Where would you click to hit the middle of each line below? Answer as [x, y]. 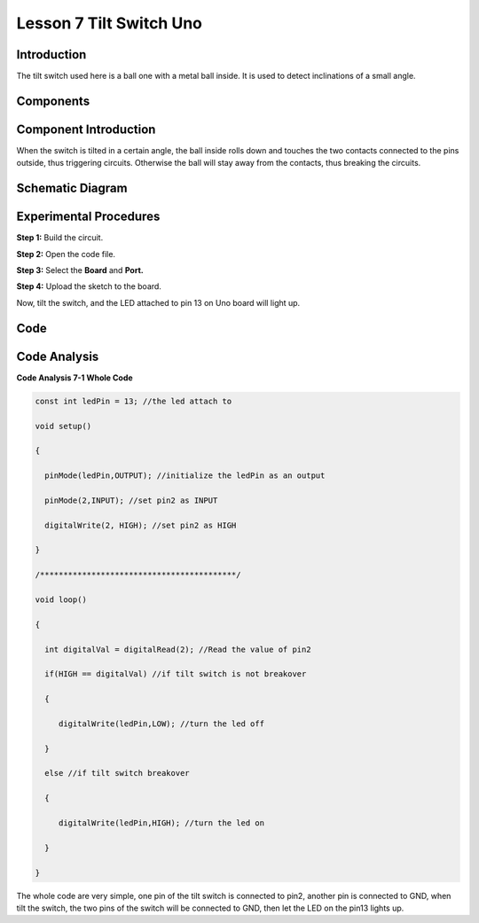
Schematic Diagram [72, 188]
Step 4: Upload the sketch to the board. [89, 286]
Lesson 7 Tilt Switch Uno [110, 23]
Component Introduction [86, 129]
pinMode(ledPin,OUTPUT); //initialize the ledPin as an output [185, 476]
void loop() [61, 600]
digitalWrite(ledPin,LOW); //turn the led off [161, 724]
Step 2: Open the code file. [66, 254]
